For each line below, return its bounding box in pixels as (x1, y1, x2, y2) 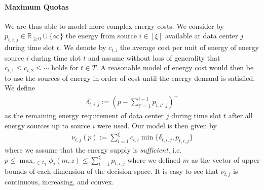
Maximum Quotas (5, 1, 69, 12)
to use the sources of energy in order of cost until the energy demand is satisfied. (5, 72, 255, 83)
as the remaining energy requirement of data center (5, 110, 164, 121)
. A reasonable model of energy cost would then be (96, 62, 254, 73)
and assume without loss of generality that (88, 52, 220, 63)
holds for (51, 62, 79, 73)
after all (228, 110, 253, 121)
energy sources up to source (5, 120, 90, 130)
